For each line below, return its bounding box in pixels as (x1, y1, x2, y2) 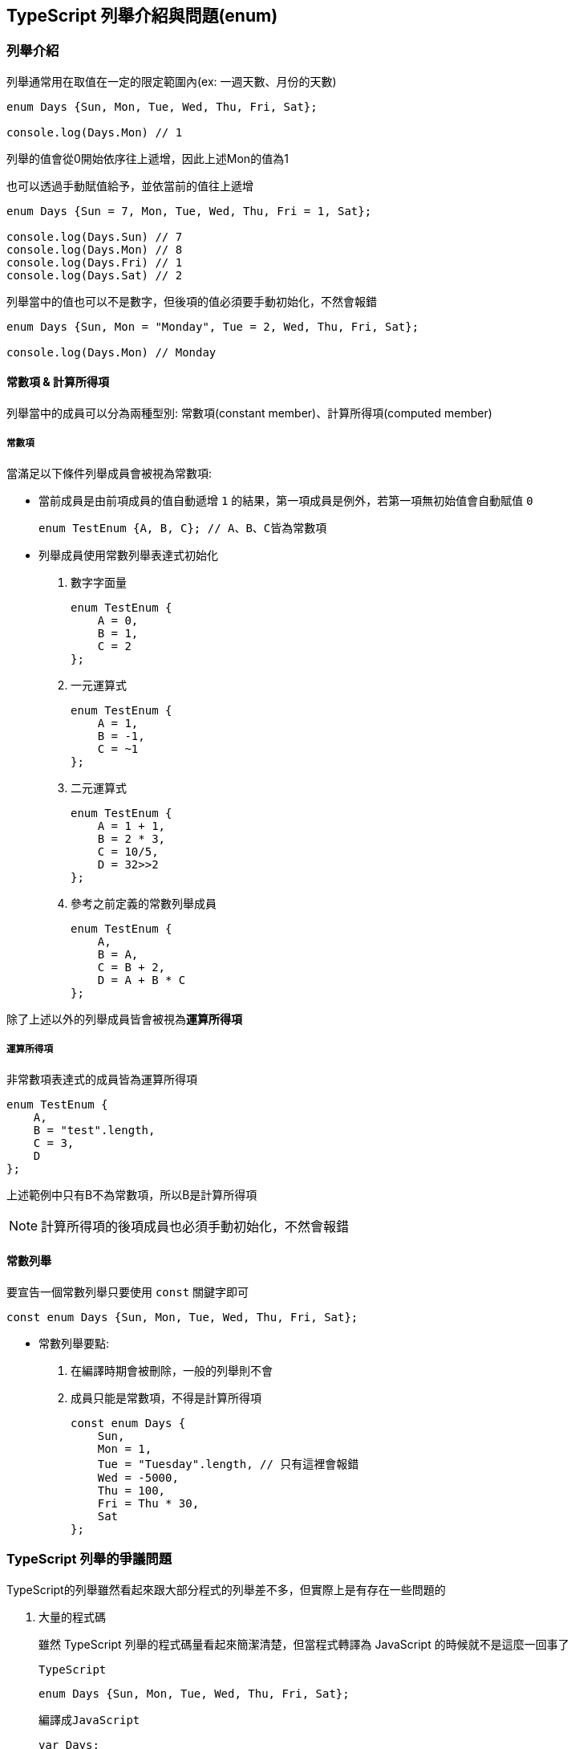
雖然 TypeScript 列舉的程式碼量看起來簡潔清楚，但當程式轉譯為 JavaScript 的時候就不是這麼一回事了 (38, 1637, 569, 1651)
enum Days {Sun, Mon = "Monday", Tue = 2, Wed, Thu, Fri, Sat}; (6, 319, 419, 333)
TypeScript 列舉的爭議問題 (6, 1551, 172, 1568)
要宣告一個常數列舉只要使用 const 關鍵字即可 (6, 1284, 249, 1299)
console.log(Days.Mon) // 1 (6, 125, 183, 139)
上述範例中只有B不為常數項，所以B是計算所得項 (6, 1187, 257, 1202)
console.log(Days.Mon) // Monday (6, 345, 217, 359)
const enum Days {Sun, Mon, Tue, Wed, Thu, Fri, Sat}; (6, 1310, 358, 1324)
